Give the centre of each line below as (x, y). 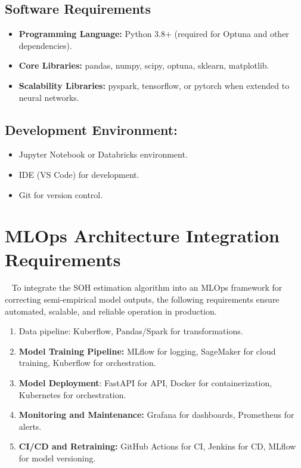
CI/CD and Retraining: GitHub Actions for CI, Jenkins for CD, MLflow (157, 446)
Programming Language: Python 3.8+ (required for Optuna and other (154, 34)
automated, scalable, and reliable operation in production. (111, 311)
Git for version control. (61, 194)
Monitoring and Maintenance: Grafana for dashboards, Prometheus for (156, 415)
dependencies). (45, 45)
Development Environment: (91, 129)
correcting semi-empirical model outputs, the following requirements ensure (142, 299)
